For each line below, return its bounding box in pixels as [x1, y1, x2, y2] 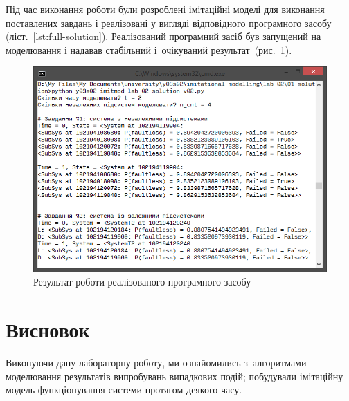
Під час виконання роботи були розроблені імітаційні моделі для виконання [6, 2, 325, 16]
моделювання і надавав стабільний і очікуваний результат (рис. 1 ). [6, 42, 292, 57]
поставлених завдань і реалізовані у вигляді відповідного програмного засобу [6, 15, 332, 30]
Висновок [6, 315, 90, 344]
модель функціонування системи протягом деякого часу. [6, 382, 242, 397]
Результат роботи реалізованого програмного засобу [33, 274, 251, 289]
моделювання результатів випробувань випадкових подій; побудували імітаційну [6, 369, 343, 383]
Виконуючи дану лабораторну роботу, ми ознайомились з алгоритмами [6, 355, 307, 370]
